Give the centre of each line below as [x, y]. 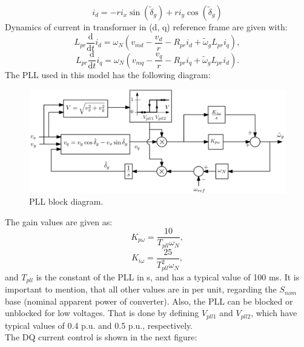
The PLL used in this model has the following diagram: [108, 74]
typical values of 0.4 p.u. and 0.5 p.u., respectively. [99, 325]
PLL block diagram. [66, 201]
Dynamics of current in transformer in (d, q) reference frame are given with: [146, 27]
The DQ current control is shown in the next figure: [101, 337]
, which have [274, 313]
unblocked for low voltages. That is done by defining [102, 313]
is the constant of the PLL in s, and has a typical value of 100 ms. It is [168, 276]
